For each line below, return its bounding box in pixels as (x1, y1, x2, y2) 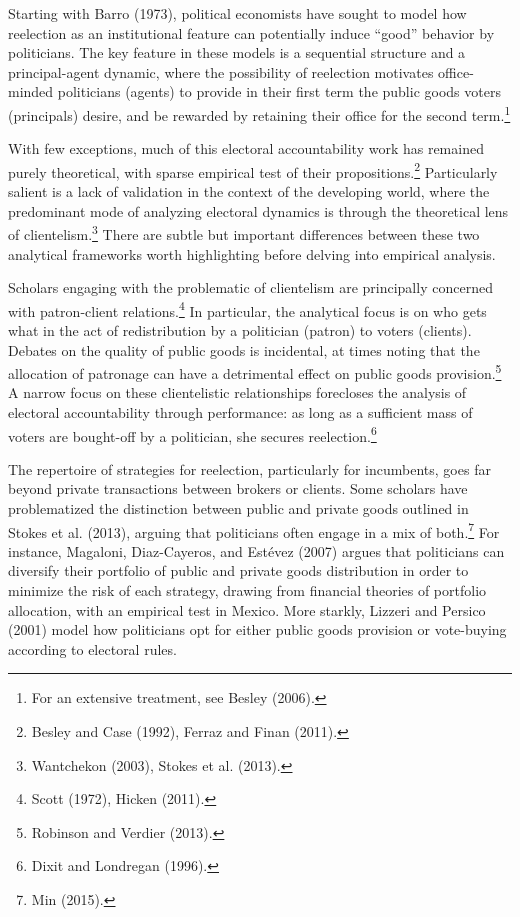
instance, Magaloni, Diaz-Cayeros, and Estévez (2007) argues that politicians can (8, 540, 505, 561)
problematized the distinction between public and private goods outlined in (8, 498, 469, 518)
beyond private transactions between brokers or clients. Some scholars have (8, 478, 468, 499)
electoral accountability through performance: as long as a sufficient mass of (8, 401, 473, 422)
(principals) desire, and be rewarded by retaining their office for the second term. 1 (8, 101, 511, 125)
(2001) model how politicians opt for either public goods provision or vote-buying (8, 619, 507, 640)
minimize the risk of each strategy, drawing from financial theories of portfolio (8, 580, 487, 601)
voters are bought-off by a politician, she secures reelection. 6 (8, 422, 377, 446)
